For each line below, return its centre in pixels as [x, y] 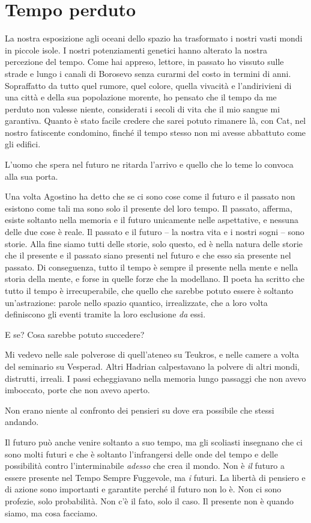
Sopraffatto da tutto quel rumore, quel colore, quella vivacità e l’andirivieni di [148, 85]
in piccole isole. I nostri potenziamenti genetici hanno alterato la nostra [136, 50]
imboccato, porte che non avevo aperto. [77, 390]
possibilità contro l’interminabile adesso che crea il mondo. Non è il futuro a [145, 466]
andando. [22, 422]
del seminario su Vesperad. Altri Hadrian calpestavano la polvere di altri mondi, [152, 366]
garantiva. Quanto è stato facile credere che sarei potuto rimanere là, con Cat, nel [155, 121]
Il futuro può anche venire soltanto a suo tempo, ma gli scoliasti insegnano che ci [154, 442]
